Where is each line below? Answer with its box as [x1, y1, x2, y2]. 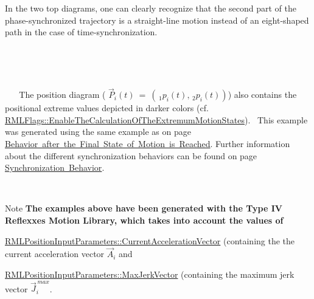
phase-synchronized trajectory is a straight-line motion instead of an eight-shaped [5, 13, 309, 26]
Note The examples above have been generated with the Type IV [5, 202, 282, 215]
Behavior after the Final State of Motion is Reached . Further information [5, 137, 290, 149]
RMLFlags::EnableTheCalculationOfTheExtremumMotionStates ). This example [5, 113, 308, 126]
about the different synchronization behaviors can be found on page [5, 149, 257, 162]
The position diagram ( [19, 88, 106, 101]
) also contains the [228, 88, 297, 101]
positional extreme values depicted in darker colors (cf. [5, 101, 209, 114]
